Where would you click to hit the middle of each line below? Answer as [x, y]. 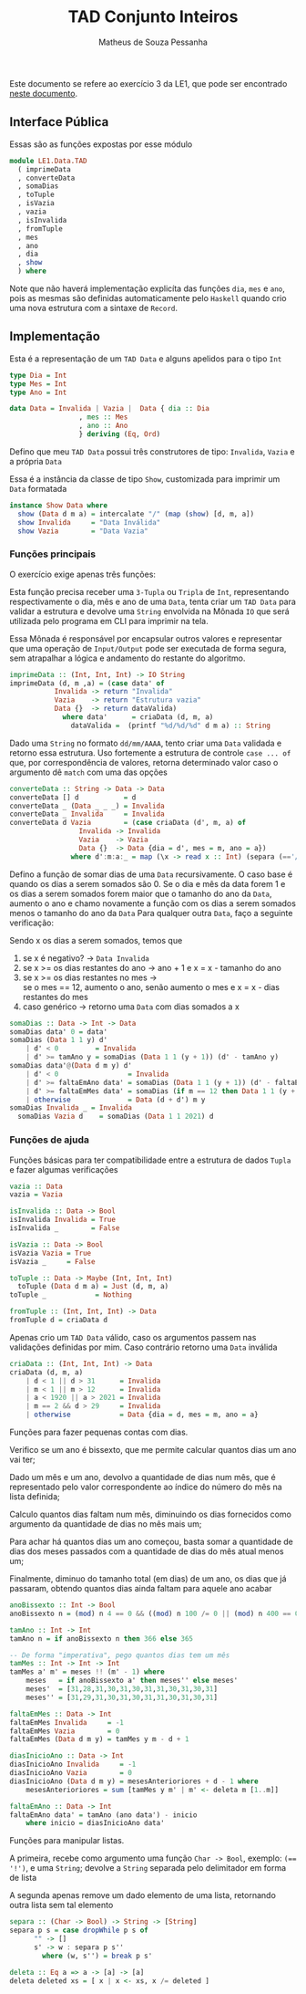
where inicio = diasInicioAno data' [96, 1823]
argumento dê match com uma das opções [89, 772]
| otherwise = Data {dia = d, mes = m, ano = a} [142, 1415]
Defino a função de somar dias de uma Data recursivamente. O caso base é [151, 874]
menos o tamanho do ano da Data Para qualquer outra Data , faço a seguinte [151, 913]
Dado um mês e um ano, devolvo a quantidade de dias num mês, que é [143, 1477]
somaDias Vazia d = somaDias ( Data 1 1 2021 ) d [116, 1117]
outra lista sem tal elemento [61, 1905]
